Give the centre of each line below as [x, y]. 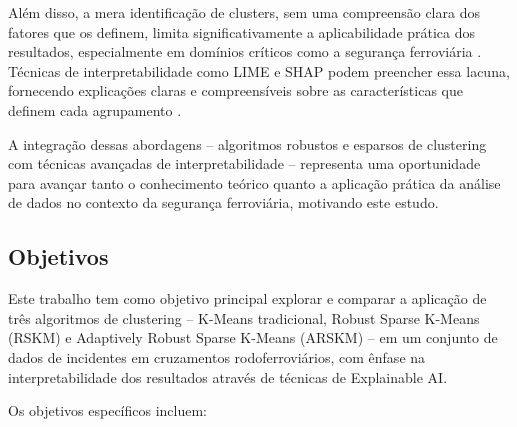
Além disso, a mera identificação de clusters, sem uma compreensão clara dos [244, 12]
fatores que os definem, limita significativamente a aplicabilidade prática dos [242, 31]
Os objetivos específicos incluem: [108, 410]
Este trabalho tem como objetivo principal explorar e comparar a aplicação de [247, 298]
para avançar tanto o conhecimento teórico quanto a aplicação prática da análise [254, 182]
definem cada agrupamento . [95, 109]
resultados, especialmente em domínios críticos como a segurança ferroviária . [245, 51]
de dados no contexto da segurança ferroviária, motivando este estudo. [223, 202]
